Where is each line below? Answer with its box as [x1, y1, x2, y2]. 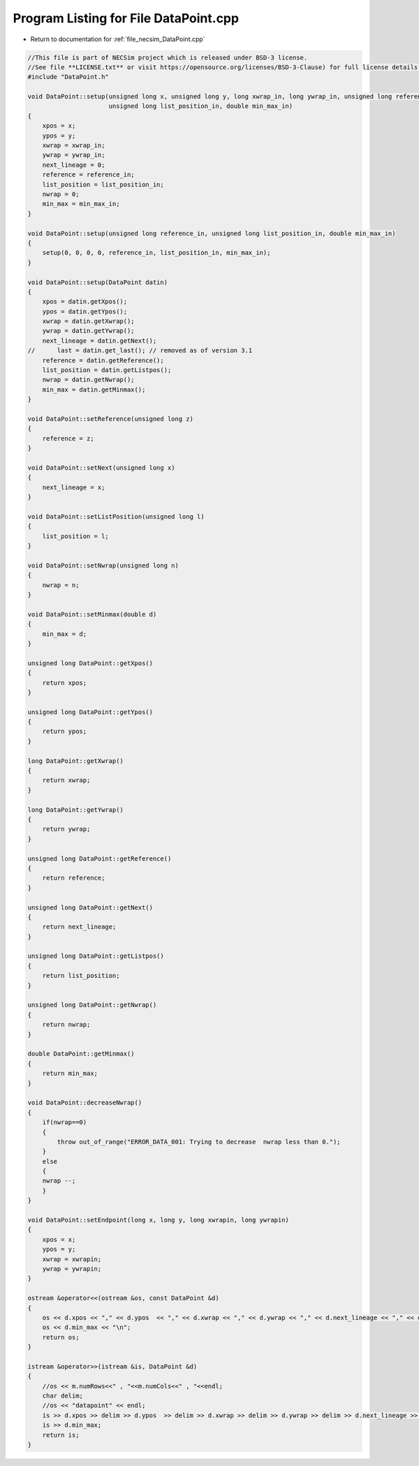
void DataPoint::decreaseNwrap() [27, 1099, 142, 1106]
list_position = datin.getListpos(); [42, 366, 172, 374]
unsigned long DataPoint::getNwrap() [27, 1001, 157, 1009]
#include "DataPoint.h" [27, 73, 110, 81]
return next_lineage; [42, 923, 117, 931]
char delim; [42, 1392, 84, 1400]
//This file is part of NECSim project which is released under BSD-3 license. [27, 53, 308, 61]
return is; [42, 1431, 80, 1439]
